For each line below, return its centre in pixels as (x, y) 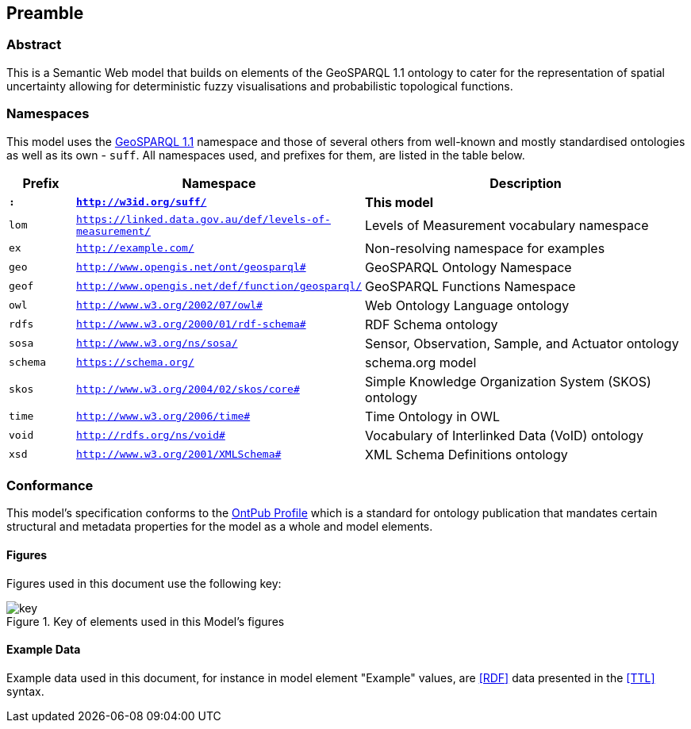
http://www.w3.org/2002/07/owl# (169, 305)
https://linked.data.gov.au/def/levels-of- (203, 219)
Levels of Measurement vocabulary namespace (507, 225)
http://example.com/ (135, 248)
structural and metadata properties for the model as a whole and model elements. (220, 527)
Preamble (45, 13)
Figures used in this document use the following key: (144, 583)
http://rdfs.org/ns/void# (151, 435)
